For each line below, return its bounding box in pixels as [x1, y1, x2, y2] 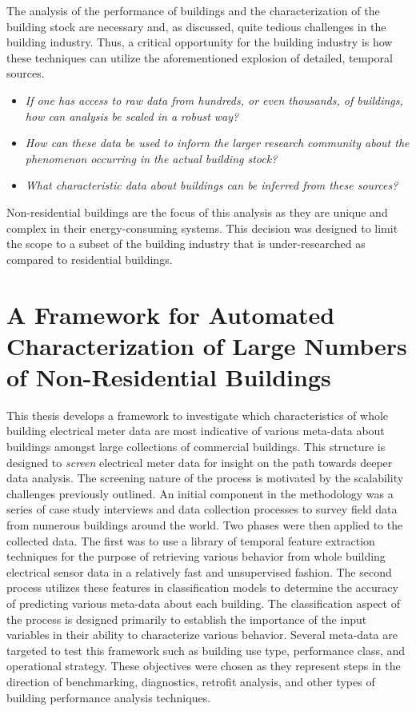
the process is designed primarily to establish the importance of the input [6, 610, 367, 627]
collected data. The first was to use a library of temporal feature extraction [6, 532, 375, 549]
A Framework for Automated [6, 298, 335, 330]
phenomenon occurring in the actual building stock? [25, 150, 278, 166]
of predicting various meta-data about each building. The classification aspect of [6, 594, 400, 611]
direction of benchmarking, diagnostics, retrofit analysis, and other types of [6, 673, 375, 689]
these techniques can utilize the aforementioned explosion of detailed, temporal [6, 49, 393, 66]
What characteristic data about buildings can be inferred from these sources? [25, 177, 398, 194]
